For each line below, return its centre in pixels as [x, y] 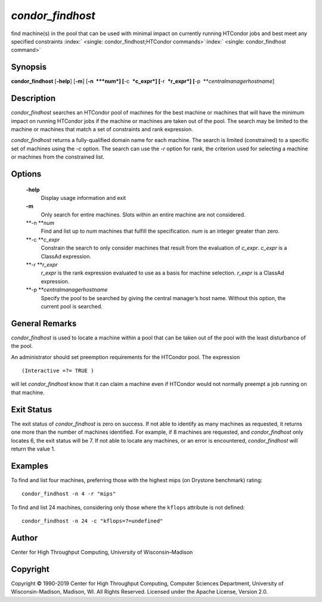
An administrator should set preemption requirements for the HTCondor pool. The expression [126, 357]
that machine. [28, 392]
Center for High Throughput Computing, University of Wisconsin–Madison [102, 552]
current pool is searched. [72, 306]
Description [33, 98]
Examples [30, 466]
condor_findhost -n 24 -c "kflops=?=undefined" [92, 521]
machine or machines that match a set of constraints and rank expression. [102, 129]
